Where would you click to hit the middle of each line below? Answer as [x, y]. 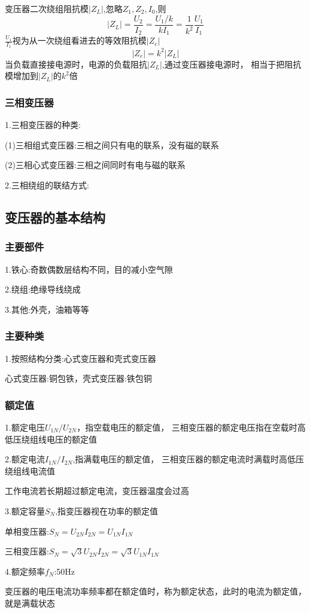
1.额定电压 [25, 427]
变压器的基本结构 [55, 217]
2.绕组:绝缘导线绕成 [43, 289]
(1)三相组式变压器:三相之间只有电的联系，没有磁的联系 [112, 144]
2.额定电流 [25, 459]
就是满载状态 [30, 603]
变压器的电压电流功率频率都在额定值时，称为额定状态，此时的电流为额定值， [156, 591]
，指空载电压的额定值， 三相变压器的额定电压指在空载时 [187, 427]
